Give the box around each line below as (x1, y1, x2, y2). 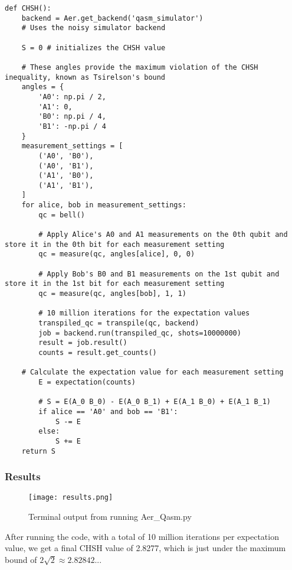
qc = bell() (38, 210, 86, 219)
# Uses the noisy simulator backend (21, 24, 166, 32)
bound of (5, 553, 37, 565)
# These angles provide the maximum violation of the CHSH (21, 63, 258, 71)
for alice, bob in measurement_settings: (21, 201, 186, 210)
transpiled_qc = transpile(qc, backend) (38, 319, 199, 327)
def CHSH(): (5, 4, 51, 12)
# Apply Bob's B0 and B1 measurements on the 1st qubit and (38, 269, 280, 278)
